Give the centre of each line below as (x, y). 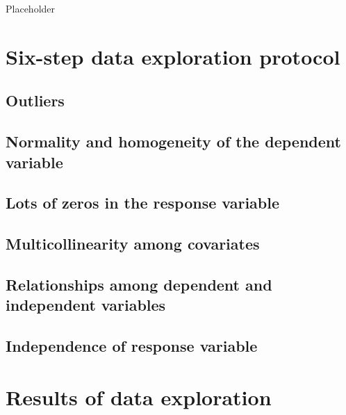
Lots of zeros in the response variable (143, 203)
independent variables (86, 305)
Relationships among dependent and (139, 284)
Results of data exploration (139, 397)
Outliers (35, 100)
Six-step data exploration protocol (173, 56)
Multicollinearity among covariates (133, 244)
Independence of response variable (132, 346)
